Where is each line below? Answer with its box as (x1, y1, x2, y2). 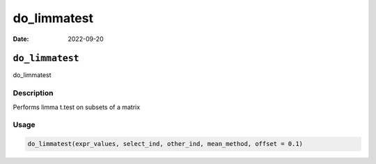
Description (13, 88, 54, 98)
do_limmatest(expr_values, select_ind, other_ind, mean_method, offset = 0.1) (27, 140, 303, 148)
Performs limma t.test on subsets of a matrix (13, 103, 141, 111)
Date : (13, 35, 29, 43)
